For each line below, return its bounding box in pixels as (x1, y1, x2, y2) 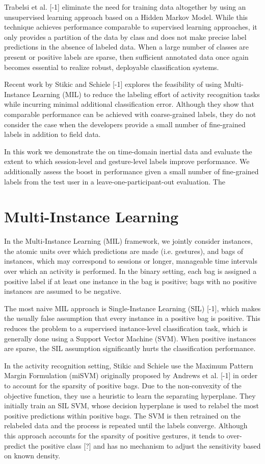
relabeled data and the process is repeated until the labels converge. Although (4, 420, 248, 431)
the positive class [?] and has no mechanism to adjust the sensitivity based (28, 440, 261, 451)
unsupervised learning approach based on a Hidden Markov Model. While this (4, 11, 248, 22)
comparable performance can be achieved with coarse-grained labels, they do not (4, 108, 256, 119)
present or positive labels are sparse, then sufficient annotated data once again (4, 51, 249, 62)
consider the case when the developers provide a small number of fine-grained (4, 119, 246, 129)
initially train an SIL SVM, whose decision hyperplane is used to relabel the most (4, 400, 259, 411)
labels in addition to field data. (4, 129, 101, 140)
